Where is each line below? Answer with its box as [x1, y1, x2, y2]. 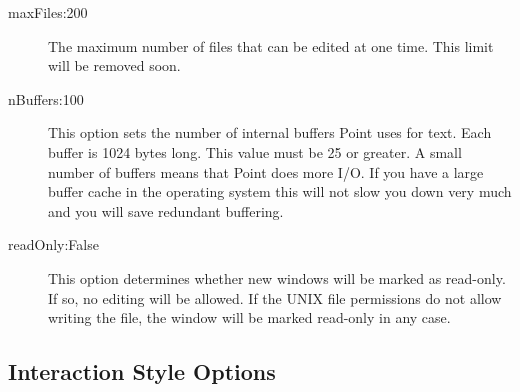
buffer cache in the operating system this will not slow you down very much [48, 181, 512, 202]
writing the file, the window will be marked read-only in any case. [48, 307, 451, 328]
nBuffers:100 [8, 88, 84, 109]
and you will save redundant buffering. [48, 200, 284, 221]
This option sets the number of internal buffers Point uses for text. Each [48, 122, 492, 143]
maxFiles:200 [8, 2, 88, 22]
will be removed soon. [48, 55, 181, 76]
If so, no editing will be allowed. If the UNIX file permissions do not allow [48, 287, 502, 308]
